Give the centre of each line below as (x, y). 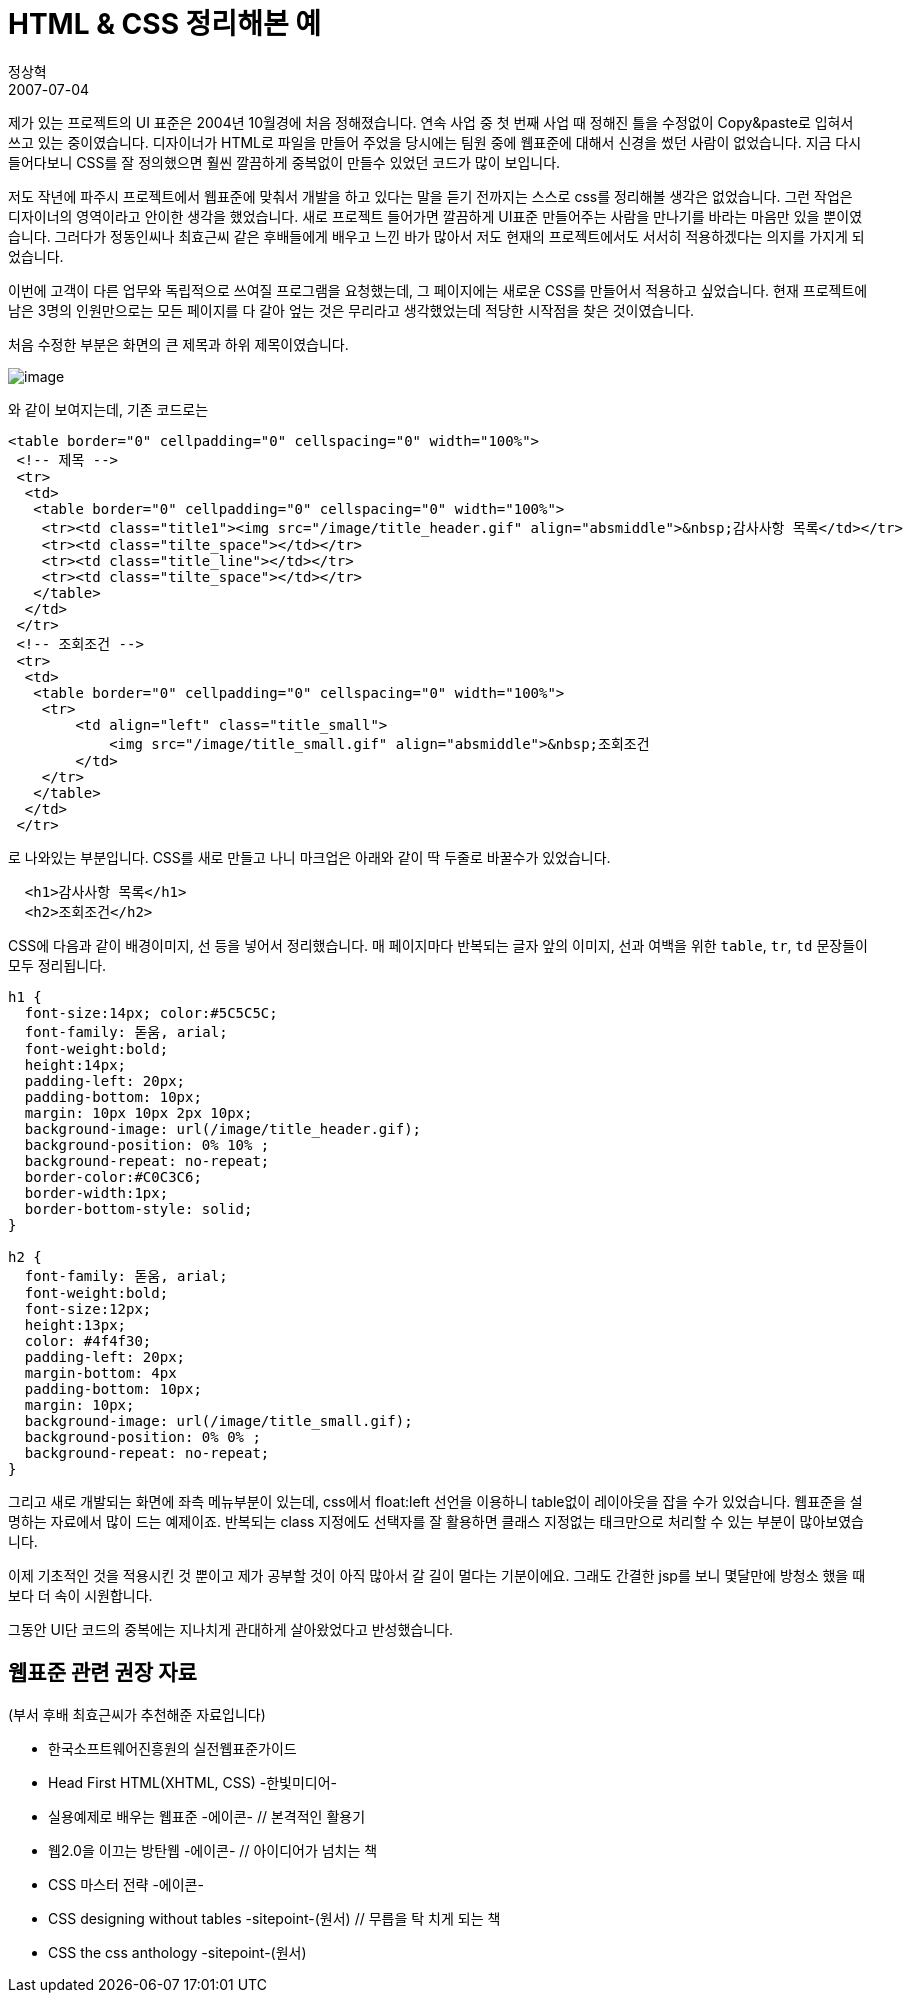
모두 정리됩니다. (57, 965)
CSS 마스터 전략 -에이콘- (126, 1884)
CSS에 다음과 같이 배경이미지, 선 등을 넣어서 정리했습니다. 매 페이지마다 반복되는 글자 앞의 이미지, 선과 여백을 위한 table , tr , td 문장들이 (438, 945)
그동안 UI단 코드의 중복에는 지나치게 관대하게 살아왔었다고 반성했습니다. (231, 1629)
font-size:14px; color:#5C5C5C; (151, 1012)
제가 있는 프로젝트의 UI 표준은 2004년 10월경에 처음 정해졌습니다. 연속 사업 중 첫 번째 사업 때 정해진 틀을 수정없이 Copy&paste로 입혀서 (431, 122)
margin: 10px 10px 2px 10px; (138, 1112)
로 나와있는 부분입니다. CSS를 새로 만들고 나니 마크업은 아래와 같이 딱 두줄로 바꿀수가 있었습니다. (309, 857)
